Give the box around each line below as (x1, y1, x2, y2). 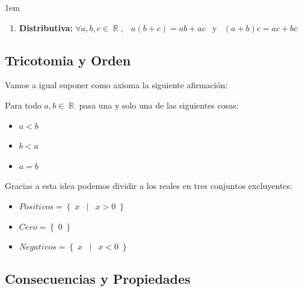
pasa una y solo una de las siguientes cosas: (79, 98, 239, 111)
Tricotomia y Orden (5, 50, 131, 69)
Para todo (5, 98, 42, 111)
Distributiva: (19, 21, 73, 34)
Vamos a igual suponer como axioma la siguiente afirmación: (5, 79, 228, 91)
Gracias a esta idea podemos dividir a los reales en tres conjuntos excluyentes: (5, 179, 292, 192)
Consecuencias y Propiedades (5, 269, 191, 288)
